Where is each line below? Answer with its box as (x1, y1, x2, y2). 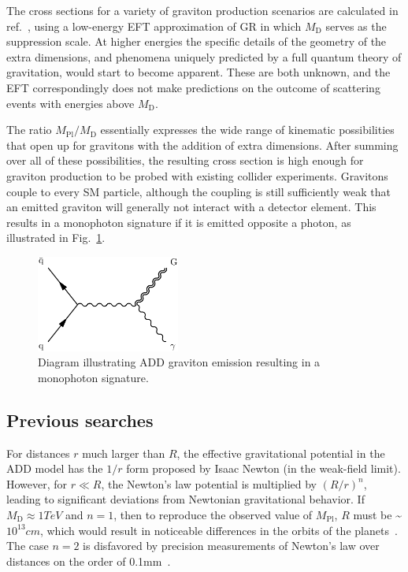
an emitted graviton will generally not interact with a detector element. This (6, 199, 376, 215)
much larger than (82, 444, 165, 461)
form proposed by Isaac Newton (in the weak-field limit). (126, 460, 401, 477)
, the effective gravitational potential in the (176, 444, 385, 461)
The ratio (6, 121, 52, 138)
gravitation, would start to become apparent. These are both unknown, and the (6, 64, 391, 80)
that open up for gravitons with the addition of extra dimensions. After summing (6, 136, 399, 153)
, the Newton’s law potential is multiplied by (101, 475, 317, 492)
